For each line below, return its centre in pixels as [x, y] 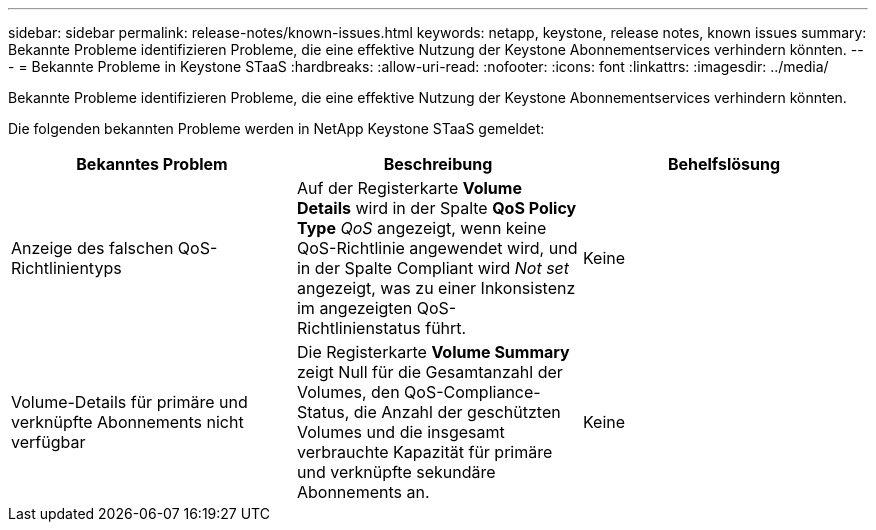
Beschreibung [438, 164]
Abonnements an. [363, 492]
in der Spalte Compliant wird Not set [433, 268]
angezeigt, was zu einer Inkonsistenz [436, 288]
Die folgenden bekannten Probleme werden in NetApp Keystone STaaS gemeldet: [276, 128]
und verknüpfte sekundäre [396, 472]
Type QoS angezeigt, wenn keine [421, 228]
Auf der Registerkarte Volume [409, 188]
